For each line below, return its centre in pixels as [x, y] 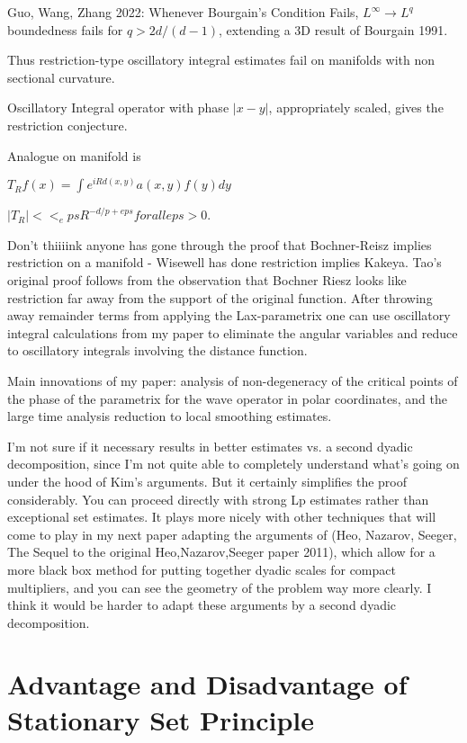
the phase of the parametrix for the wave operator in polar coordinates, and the [227, 398]
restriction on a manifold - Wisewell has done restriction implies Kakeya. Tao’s [225, 262]
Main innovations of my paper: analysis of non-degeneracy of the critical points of [233, 380]
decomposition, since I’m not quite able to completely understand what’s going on [233, 464]
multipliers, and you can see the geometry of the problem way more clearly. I [220, 587]
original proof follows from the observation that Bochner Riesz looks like [207, 280]
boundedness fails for [65, 29]
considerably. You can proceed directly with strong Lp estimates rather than [218, 499]
